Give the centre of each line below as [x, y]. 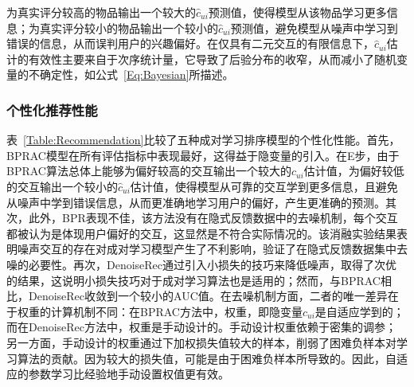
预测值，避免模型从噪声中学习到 [314, 27]
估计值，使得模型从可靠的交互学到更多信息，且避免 [264, 186]
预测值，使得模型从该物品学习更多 [297, 12]
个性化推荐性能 [52, 109]
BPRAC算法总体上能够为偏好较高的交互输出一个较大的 [149, 171]
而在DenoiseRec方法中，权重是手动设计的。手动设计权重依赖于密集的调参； [202, 327]
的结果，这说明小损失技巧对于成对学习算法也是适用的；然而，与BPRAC [193, 280]
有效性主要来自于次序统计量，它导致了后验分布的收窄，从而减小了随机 [212, 59]
